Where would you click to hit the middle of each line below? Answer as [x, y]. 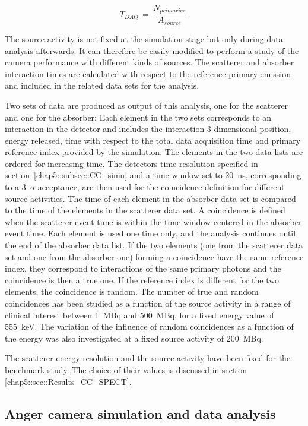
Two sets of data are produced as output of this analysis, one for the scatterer [147, 105]
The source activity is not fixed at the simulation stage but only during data [144, 38]
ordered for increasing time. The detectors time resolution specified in [131, 163]
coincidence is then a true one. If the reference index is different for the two [142, 280]
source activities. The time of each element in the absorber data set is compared [150, 198]
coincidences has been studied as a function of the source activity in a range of [148, 303]
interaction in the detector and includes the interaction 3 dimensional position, [148, 129]
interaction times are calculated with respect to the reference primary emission [148, 73]
